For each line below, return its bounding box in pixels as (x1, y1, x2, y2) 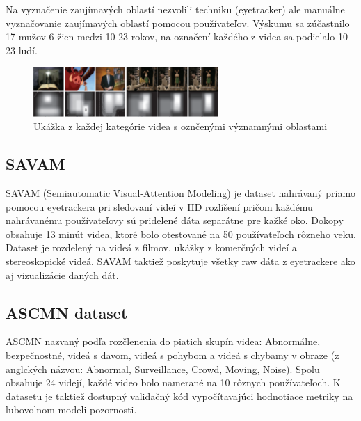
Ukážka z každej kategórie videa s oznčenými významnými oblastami (33, 119, 328, 134)
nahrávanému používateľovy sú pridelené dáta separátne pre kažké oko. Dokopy (6, 213, 344, 228)
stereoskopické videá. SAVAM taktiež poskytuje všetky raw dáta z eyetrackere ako (6, 253, 355, 268)
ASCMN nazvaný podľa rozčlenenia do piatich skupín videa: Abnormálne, (6, 334, 321, 349)
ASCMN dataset (6, 301, 128, 323)
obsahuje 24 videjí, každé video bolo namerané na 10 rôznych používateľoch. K (6, 375, 341, 390)
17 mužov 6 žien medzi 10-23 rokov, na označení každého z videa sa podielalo (6, 29, 335, 44)
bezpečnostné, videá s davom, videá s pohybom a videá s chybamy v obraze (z (6, 347, 339, 362)
